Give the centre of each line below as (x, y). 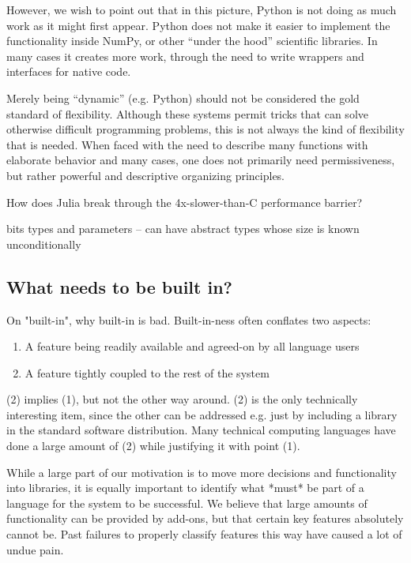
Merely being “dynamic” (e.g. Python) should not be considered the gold (183, 98)
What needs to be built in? (119, 286)
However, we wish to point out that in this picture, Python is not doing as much (202, 9)
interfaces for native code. (69, 71)
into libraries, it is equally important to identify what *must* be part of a (185, 488)
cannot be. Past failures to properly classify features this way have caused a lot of (204, 534)
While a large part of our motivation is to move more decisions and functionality (202, 472)
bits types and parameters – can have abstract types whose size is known (183, 229)
